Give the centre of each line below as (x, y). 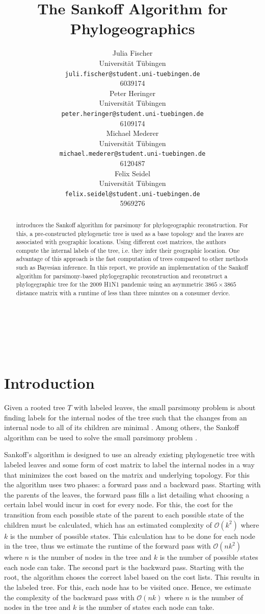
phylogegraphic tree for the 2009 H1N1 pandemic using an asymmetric (110, 284)
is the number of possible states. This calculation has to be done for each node (132, 536)
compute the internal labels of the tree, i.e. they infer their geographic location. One (128, 250)
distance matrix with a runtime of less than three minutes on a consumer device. (123, 293)
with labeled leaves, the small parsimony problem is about (165, 407)
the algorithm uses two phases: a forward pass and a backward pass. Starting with (132, 485)
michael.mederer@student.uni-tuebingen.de (132, 154)
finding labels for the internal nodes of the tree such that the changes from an (126, 417)
